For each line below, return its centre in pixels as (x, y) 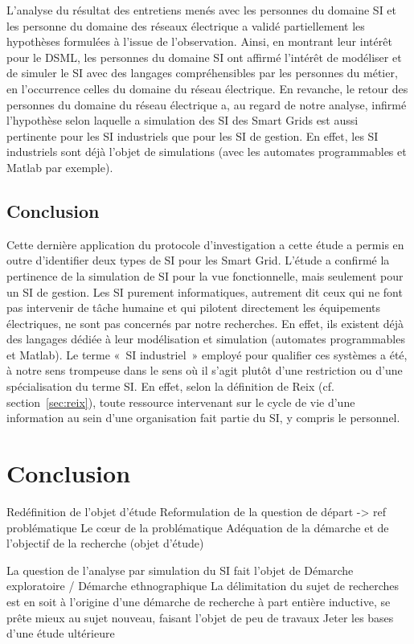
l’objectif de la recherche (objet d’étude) (105, 543)
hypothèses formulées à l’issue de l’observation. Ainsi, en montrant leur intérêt (199, 41)
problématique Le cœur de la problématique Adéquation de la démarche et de (198, 527)
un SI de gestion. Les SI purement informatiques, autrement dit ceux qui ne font (205, 291)
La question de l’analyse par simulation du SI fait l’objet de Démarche (180, 570)
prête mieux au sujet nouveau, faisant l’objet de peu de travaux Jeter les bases (200, 617)
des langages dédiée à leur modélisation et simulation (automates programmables (206, 339)
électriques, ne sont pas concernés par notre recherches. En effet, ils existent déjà (205, 323)
